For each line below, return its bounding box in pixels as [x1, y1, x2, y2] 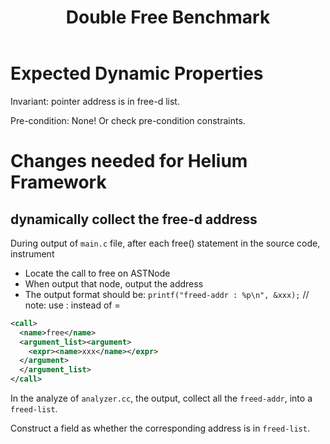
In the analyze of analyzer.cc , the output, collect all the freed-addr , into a [10, 392, 313, 405]
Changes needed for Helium [10, 150, 248, 173]
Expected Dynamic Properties [10, 62, 264, 85]
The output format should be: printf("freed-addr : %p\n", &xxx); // [24, 288, 310, 300]
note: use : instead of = [24, 299, 121, 311]
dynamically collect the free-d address [10, 211, 258, 228]
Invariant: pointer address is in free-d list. [10, 95, 180, 107]
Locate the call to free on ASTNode [24, 267, 171, 279]
